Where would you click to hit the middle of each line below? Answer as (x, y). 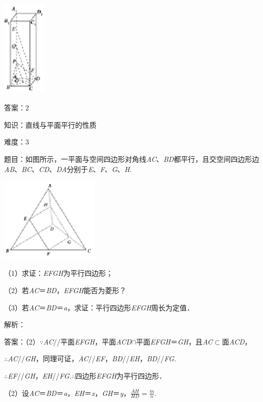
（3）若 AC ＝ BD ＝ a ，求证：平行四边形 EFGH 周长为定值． (99, 307)
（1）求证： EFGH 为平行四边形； (59, 273)
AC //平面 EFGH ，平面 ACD (87, 341)
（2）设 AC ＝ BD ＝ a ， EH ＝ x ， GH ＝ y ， (67, 393)
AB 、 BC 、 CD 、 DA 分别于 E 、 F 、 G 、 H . (68, 169)
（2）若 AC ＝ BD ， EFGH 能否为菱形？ (65, 290)
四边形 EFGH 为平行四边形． (121, 375)
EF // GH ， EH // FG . (40, 375)
